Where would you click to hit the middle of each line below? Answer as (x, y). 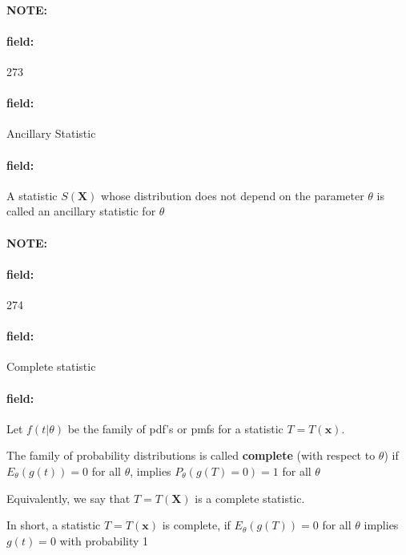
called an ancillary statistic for (81, 211)
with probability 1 (104, 540)
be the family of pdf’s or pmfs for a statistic (175, 428)
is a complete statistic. (250, 498)
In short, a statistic (54, 525)
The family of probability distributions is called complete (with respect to (191, 455)
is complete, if (196, 525)
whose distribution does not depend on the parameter (233, 195)
